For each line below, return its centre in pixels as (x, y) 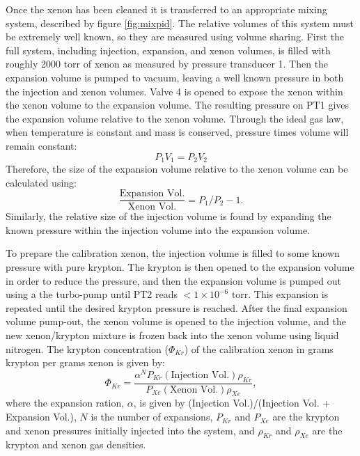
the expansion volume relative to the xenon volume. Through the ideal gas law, (175, 118)
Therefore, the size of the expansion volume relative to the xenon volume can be (177, 168)
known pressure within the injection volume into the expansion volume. (158, 229)
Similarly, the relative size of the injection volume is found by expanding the (169, 216)
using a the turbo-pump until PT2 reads (92, 294)
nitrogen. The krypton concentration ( (87, 348)
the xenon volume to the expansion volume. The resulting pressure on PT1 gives (178, 105)
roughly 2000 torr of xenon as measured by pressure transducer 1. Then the (167, 64)
